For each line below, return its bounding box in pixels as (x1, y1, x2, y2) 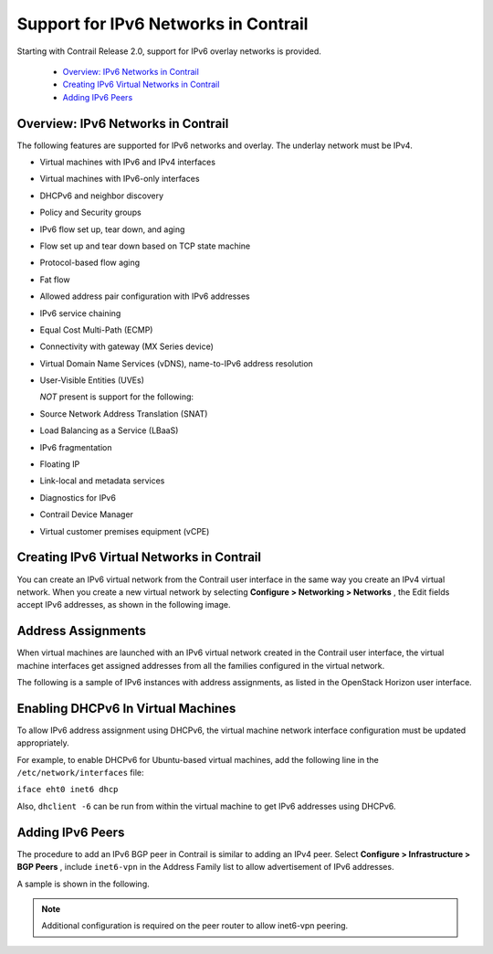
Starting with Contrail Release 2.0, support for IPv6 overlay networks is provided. (16, 46, 321, 57)
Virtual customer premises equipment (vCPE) (39, 525, 210, 536)
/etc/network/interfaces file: (16, 768, 144, 779)
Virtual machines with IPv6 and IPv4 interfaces (39, 156, 216, 168)
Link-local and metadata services (39, 475, 165, 486)
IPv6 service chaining (39, 307, 121, 319)
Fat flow (39, 274, 70, 285)
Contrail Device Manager (39, 509, 134, 520)
